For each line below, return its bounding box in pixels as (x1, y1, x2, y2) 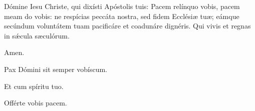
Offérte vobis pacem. (4, 97, 67, 108)
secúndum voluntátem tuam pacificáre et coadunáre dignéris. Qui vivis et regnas (4, 20, 251, 31)
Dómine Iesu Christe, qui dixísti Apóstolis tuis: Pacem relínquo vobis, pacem (4, 1, 240, 11)
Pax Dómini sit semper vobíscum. (4, 63, 107, 74)
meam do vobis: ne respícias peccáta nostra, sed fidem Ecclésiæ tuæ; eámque (4, 10, 239, 21)
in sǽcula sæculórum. (4, 30, 70, 40)
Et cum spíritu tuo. (4, 80, 64, 91)
